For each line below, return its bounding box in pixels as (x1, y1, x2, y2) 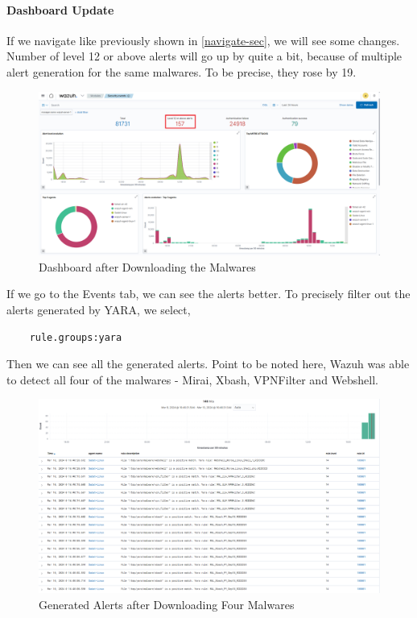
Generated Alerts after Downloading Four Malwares (39, 595, 295, 612)
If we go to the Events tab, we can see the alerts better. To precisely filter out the (6, 285, 411, 302)
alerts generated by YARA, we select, (6, 301, 191, 318)
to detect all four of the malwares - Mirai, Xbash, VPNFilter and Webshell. (6, 371, 379, 388)
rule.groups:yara (29, 331, 122, 343)
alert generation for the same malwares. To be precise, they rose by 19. (6, 63, 357, 80)
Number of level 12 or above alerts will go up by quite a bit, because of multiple (6, 48, 403, 64)
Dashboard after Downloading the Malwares (39, 258, 256, 275)
